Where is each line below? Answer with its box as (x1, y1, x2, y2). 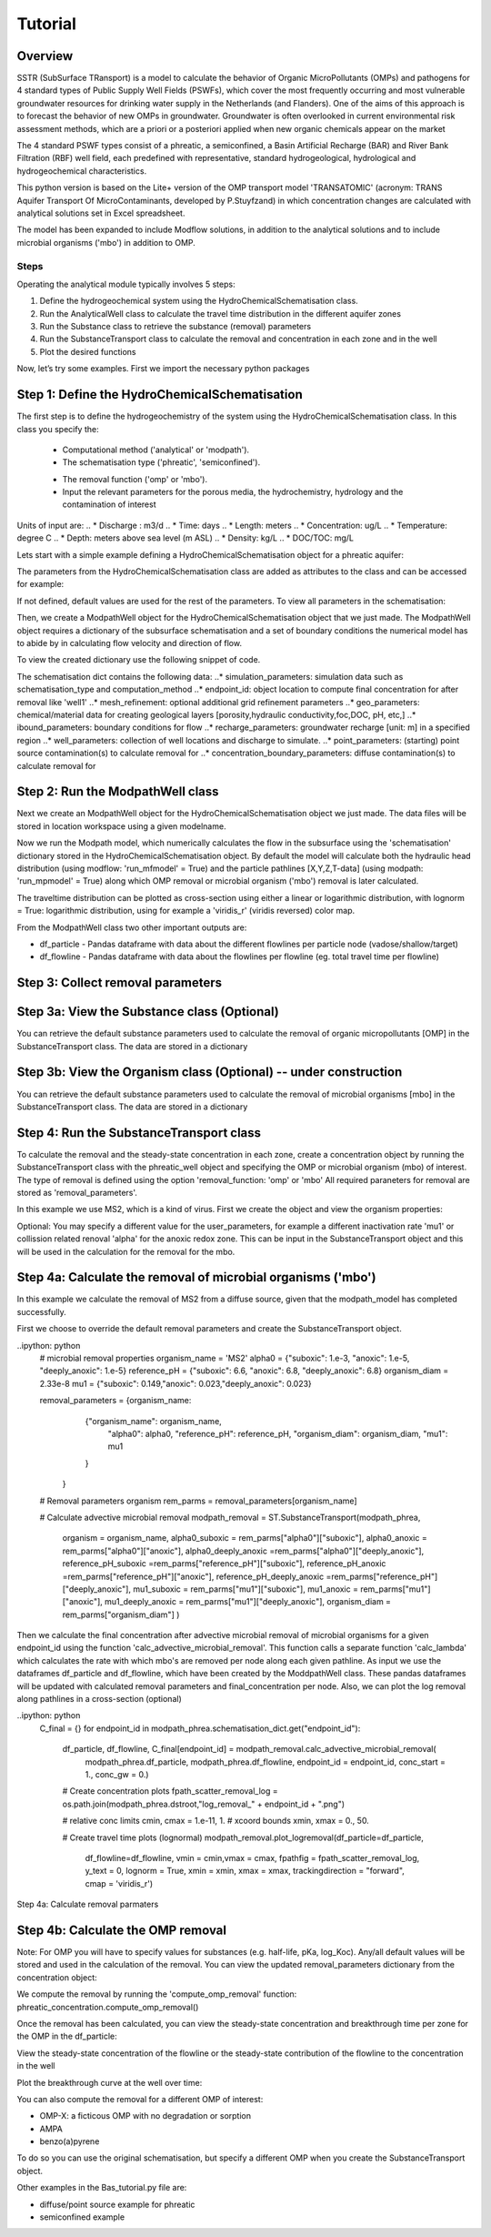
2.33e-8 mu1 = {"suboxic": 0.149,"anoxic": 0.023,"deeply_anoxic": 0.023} (39, 1378, 313, 1389)
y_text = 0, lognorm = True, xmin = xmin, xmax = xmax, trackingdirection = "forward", (85, 1866, 405, 1877)
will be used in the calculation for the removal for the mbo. (16, 1246, 235, 1257)
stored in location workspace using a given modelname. (16, 820, 226, 832)
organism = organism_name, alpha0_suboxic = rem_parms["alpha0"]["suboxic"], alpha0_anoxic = (62, 1533, 427, 1544)
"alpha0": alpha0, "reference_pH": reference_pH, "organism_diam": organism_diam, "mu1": (107, 1429, 448, 1439)
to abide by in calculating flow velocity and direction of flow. (16, 638, 243, 648)
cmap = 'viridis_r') (85, 1878, 154, 1888)
